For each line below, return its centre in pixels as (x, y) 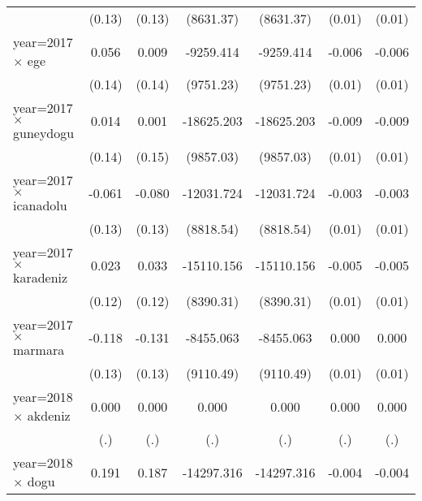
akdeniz (49, 415)
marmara (39, 350)
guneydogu (44, 133)
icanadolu (40, 205)
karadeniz (41, 277)
